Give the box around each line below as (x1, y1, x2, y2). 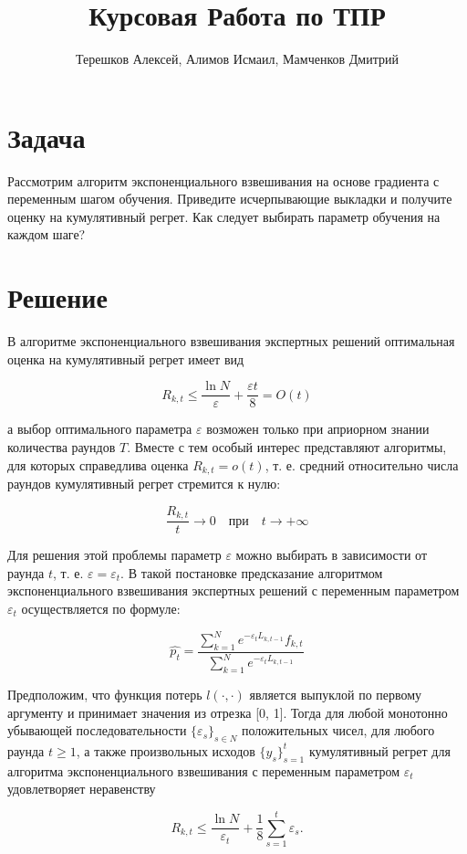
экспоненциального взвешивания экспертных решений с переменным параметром (7, 581, 460, 600)
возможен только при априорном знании (206, 419, 430, 438)
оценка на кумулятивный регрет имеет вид (7, 349, 244, 368)
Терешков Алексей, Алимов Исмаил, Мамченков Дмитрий (76, 49, 399, 69)
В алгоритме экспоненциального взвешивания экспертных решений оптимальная (7, 332, 455, 351)
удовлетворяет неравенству (7, 779, 156, 798)
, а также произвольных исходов (76, 741, 255, 760)
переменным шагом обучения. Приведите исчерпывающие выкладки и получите (7, 189, 452, 208)
